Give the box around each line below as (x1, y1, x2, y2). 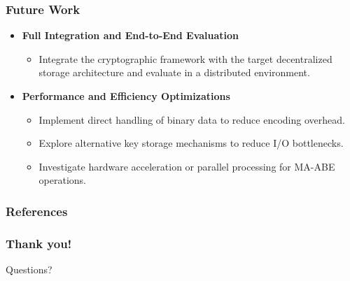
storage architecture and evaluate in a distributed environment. (38, 65, 310, 80)
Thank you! (6, 234, 72, 252)
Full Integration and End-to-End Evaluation (22, 28, 239, 43)
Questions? (6, 262, 52, 277)
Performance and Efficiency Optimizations (22, 89, 230, 103)
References (6, 202, 68, 219)
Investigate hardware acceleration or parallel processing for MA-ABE (38, 159, 335, 173)
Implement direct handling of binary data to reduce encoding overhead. (38, 112, 345, 127)
